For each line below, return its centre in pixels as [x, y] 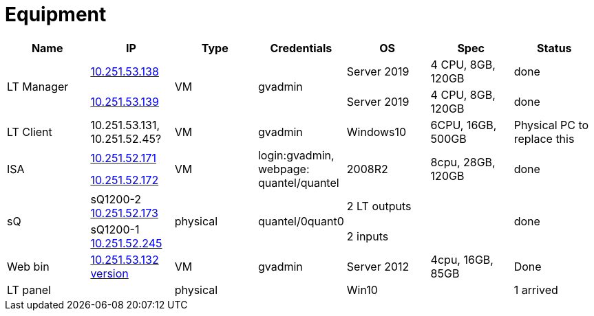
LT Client [30, 132]
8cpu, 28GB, [463, 162]
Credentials [301, 48]
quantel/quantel [298, 182]
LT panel [29, 290]
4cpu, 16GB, [462, 259]
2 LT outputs [379, 206]
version [109, 273]
